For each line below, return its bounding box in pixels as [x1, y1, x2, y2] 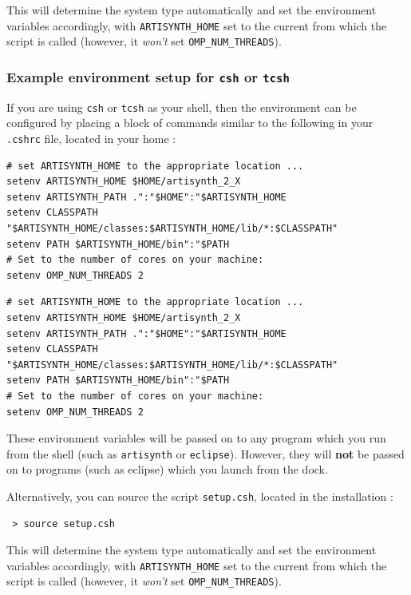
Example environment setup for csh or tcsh [6, 66, 290, 86]
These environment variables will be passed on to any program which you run [6, 430, 386, 446]
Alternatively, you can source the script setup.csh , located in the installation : [6, 487, 393, 504]
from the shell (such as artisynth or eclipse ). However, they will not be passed [6, 445, 405, 462]
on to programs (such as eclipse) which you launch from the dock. [6, 461, 328, 478]
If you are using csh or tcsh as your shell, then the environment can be [6, 98, 357, 115]
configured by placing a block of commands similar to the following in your [6, 114, 373, 131]
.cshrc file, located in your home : [6, 129, 176, 146]
